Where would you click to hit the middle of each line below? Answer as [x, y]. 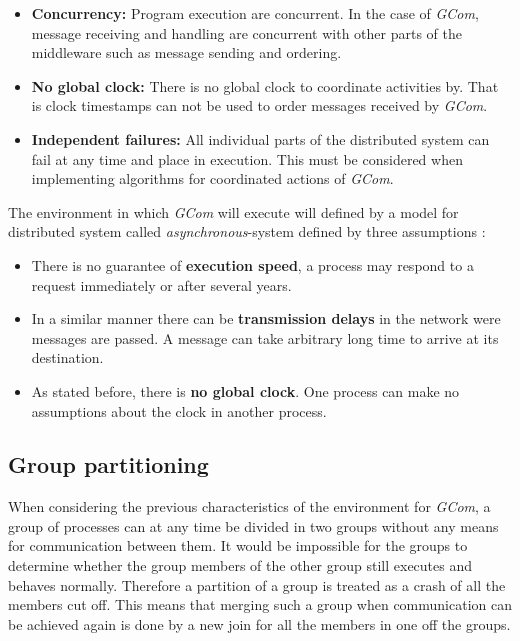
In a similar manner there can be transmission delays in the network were [266, 318]
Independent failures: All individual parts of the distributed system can [260, 138]
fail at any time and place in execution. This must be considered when [247, 158]
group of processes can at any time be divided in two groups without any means [253, 525]
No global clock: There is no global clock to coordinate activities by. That [265, 85]
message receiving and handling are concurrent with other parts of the [246, 32]
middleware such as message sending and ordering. [186, 52]
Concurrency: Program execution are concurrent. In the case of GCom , [255, 13]
